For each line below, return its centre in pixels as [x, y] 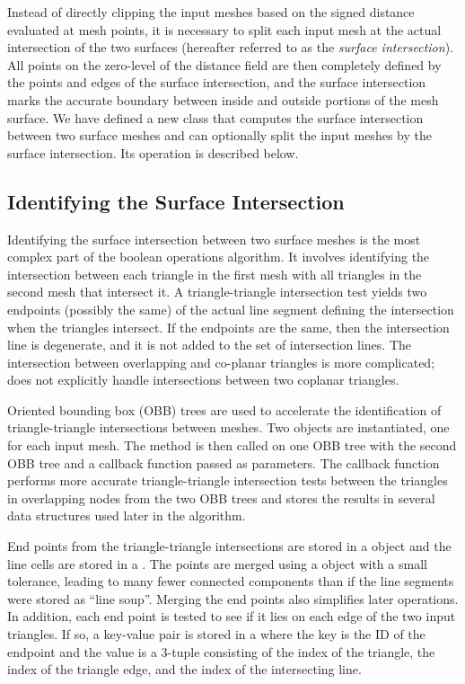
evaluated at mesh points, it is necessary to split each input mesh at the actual [224, 29]
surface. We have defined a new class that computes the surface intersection [215, 117]
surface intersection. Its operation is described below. [153, 152]
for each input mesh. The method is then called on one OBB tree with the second [232, 445]
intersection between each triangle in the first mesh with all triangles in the [215, 274]
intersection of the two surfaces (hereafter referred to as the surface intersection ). [230, 47]
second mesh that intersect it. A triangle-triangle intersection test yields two [217, 292]
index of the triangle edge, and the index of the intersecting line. [184, 669]
